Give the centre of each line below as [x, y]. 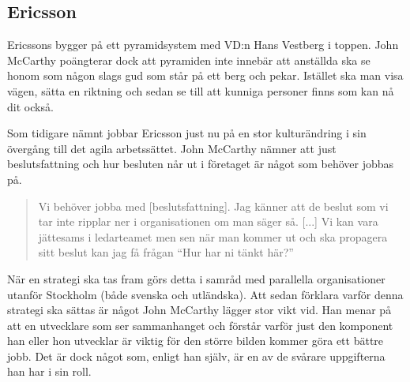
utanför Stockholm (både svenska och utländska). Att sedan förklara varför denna [205, 294]
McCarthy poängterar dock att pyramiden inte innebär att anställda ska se [189, 60]
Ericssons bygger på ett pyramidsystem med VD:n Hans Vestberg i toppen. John [203, 45]
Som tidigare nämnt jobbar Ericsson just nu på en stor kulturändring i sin [187, 133]
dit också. [30, 106]
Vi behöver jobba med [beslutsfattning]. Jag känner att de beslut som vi [213, 206]
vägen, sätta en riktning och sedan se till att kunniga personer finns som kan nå [201, 90]
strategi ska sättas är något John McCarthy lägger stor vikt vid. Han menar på [199, 310]
